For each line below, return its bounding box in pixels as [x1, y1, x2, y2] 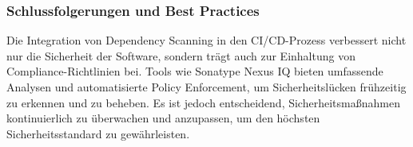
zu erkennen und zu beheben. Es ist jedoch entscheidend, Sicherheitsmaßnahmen [6, 94, 400, 110]
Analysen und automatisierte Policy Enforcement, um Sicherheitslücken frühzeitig [6, 79, 407, 95]
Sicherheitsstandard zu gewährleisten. [6, 125, 190, 141]
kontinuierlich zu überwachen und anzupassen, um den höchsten [6, 110, 320, 126]
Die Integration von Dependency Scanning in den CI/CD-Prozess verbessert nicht [6, 32, 407, 48]
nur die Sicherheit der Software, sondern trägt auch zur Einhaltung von [6, 47, 355, 64]
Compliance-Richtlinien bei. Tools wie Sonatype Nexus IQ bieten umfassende [6, 63, 383, 79]
